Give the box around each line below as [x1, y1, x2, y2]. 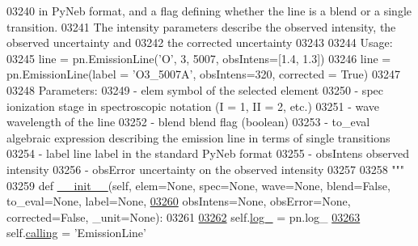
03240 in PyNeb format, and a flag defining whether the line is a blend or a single [6, 2, 412, 19]
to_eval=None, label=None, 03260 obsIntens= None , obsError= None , [6, 193, 351, 210]
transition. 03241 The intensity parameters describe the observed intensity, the [6, 18, 396, 35]
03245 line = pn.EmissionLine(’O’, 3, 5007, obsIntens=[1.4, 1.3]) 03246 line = [6, 49, 391, 66]
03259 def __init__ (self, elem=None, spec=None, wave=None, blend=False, [6, 176, 391, 193]
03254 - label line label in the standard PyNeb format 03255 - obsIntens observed [6, 145, 410, 162]
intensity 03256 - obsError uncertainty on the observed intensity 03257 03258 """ [6, 160, 405, 177]
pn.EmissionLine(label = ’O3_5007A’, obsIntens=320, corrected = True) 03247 [6, 66, 400, 83]
